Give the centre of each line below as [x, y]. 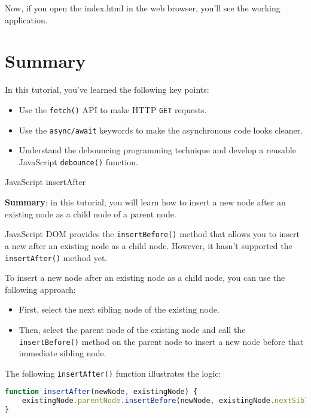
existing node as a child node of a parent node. [91, 213]
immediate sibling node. [62, 353]
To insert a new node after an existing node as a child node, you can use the [145, 278]
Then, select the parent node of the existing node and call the [132, 329]
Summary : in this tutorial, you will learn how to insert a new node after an [145, 202]
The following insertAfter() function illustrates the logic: [113, 373]
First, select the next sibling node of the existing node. [119, 309]
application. [26, 19]
